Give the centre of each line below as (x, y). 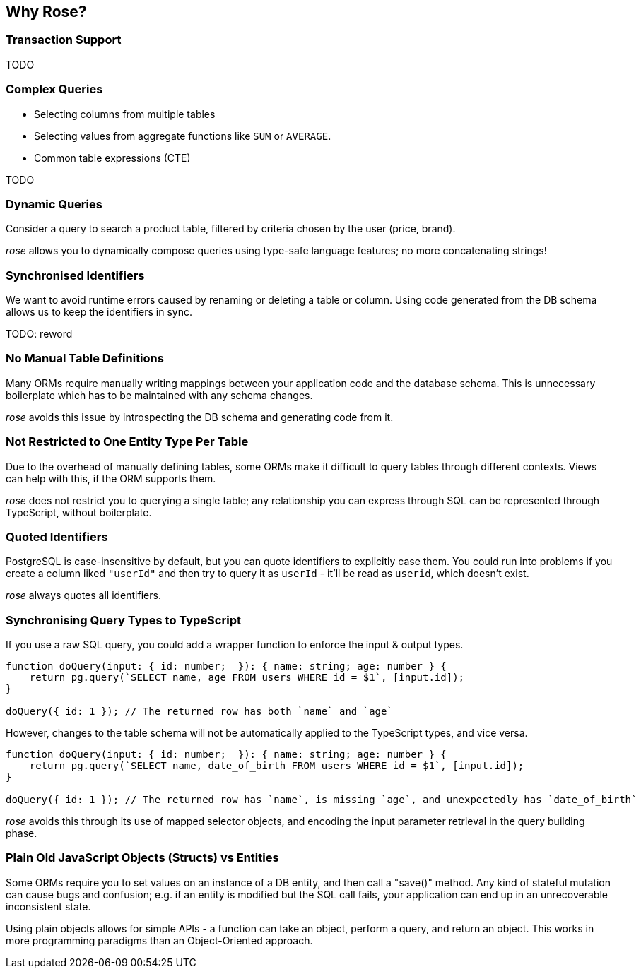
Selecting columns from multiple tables (125, 114)
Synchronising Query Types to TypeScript (123, 620)
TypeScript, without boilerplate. (79, 512)
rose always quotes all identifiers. (83, 595)
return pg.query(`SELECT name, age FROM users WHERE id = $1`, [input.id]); (247, 678)
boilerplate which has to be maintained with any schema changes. (159, 395)
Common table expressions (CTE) (112, 158)
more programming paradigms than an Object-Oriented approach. (159, 940)
